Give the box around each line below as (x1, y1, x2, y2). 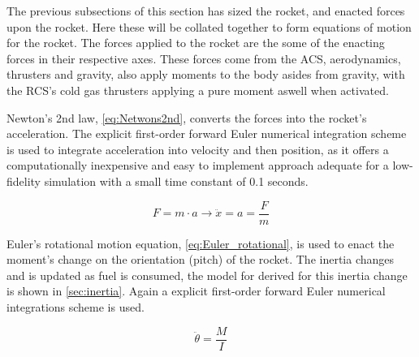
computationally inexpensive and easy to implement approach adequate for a (6, 157, 389, 174)
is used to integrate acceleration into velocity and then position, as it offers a (6, 140, 389, 157)
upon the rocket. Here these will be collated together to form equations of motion (6, 18, 412, 35)
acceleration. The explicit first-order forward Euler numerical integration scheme (6, 125, 407, 142)
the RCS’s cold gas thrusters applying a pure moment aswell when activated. (6, 81, 389, 98)
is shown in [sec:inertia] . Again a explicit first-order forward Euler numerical (6, 282, 386, 299)
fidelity (6, 172, 41, 189)
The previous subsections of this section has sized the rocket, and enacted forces (6, 2, 405, 19)
